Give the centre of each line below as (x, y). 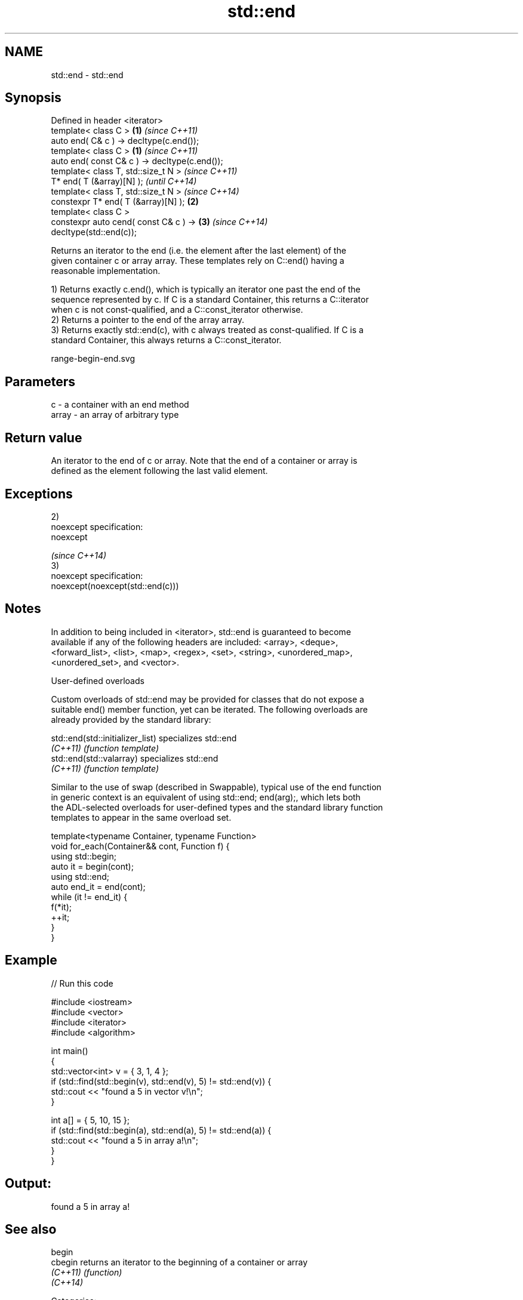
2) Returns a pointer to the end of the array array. (147, 320)
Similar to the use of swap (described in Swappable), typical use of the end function (216, 787)
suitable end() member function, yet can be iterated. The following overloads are (209, 709)
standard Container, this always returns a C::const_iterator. (166, 340)
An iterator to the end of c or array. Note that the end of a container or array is (204, 461)
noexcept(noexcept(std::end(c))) (115, 586)
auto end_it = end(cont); (98, 886)
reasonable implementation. (106, 271)
